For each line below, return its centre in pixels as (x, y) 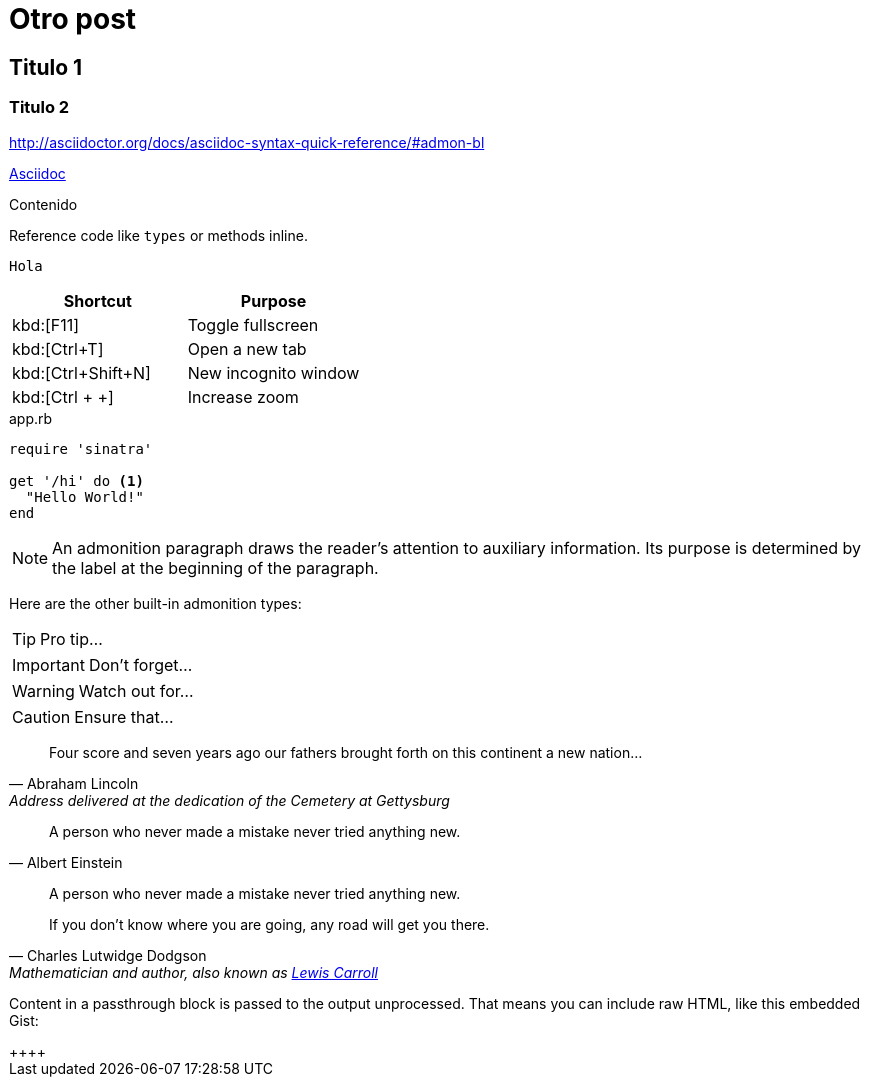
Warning (43, 690)
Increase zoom (243, 396)
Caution (41, 716)
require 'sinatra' (81, 448)
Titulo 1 (46, 67)
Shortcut (97, 300)
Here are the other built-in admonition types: (155, 603)
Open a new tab (247, 348)
